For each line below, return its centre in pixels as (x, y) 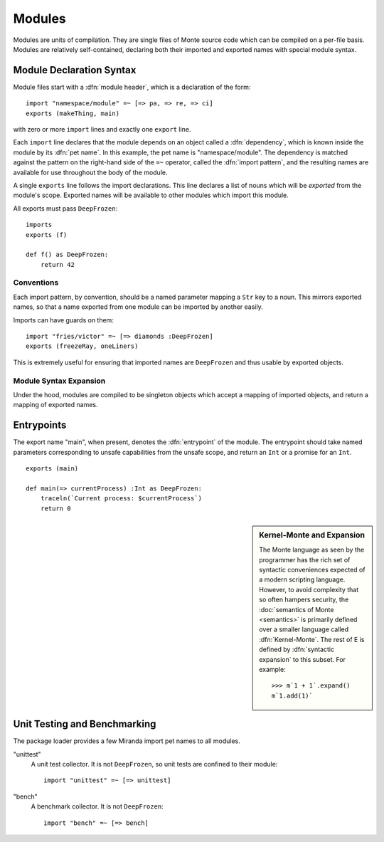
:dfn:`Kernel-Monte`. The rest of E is (312, 639)
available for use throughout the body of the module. (90, 172)
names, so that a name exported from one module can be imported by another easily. (138, 307)
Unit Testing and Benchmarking (85, 724)
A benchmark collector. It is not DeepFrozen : (97, 806)
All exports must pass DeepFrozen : (65, 208)
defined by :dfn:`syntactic (297, 649)
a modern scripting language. (302, 579)
